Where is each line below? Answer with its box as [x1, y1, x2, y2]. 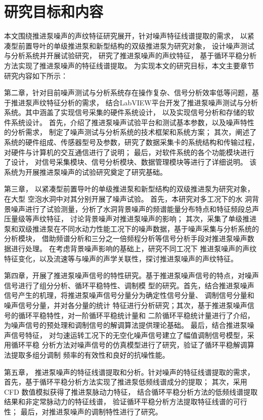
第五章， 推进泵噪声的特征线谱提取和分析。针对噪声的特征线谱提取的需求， [4, 366, 254, 377]
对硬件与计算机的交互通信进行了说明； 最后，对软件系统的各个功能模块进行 [4, 146, 254, 157]
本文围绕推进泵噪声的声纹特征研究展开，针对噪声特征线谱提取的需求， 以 [4, 30, 247, 41]
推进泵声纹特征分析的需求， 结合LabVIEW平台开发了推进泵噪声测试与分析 [11, 97, 258, 107]
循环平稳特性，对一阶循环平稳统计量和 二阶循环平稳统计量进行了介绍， [18, 310, 254, 320]
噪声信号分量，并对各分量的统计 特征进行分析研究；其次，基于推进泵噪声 [4, 299, 247, 310]
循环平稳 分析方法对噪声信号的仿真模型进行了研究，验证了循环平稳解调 [11, 339, 247, 350]
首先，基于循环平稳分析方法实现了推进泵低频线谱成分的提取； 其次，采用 [4, 376, 247, 387]
